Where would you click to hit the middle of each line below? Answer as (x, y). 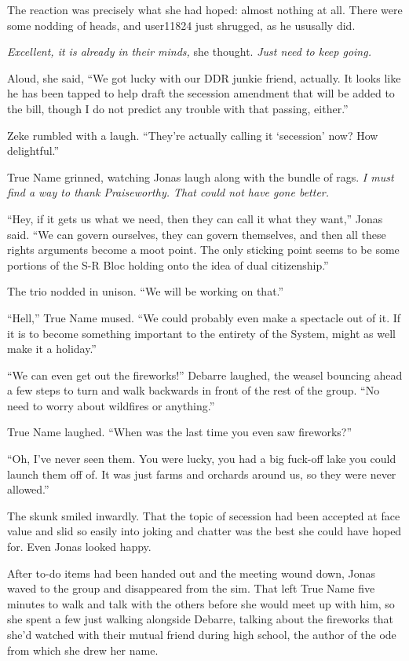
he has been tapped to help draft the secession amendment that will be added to (201, 93)
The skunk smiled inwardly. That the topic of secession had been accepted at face (204, 515)
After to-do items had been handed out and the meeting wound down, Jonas (192, 573)
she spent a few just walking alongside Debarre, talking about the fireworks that (200, 619)
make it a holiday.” (52, 349)
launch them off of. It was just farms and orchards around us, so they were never (202, 474)
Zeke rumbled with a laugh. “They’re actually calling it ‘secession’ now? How (193, 135)
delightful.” (33, 151)
